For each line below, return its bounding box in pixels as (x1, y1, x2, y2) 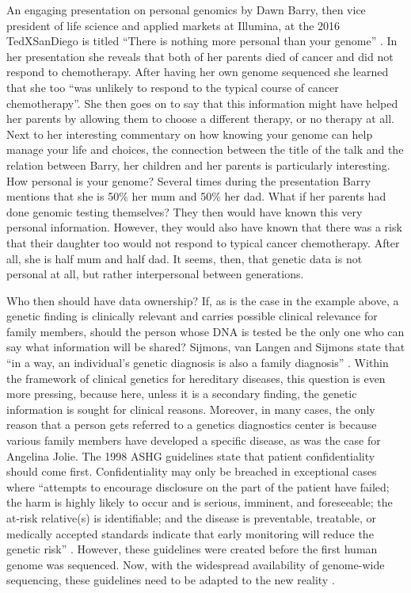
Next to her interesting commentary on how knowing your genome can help (6, 125, 373, 142)
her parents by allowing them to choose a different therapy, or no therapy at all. (6, 110, 394, 127)
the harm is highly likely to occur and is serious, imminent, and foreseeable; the (6, 494, 393, 511)
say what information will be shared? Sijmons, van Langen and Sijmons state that (6, 339, 405, 355)
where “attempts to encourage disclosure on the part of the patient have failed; (6, 478, 390, 495)
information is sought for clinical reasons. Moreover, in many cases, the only (6, 400, 375, 417)
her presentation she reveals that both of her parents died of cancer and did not (6, 48, 394, 64)
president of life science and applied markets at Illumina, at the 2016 (6, 17, 341, 33)
